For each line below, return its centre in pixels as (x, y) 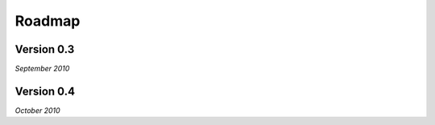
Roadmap (48, 21)
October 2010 (37, 110)
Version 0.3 (45, 49)
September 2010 (42, 69)
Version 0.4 (45, 91)
